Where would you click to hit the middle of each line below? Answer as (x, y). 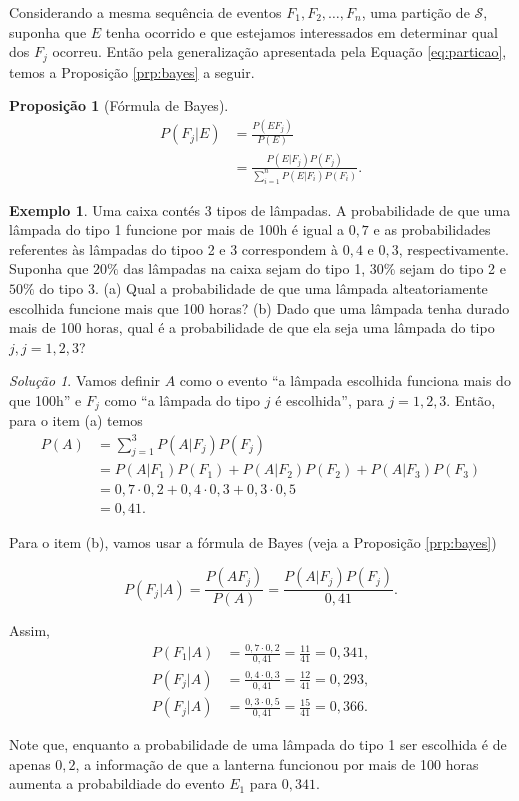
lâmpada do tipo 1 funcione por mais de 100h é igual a (176, 229)
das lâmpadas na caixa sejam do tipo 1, (244, 268)
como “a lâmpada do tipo (182, 400)
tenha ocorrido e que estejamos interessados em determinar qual (301, 31)
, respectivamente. (453, 248)
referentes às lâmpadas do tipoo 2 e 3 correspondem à (174, 248)
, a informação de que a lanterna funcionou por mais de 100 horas (277, 763)
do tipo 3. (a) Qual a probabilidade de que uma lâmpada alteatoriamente (263, 288)
